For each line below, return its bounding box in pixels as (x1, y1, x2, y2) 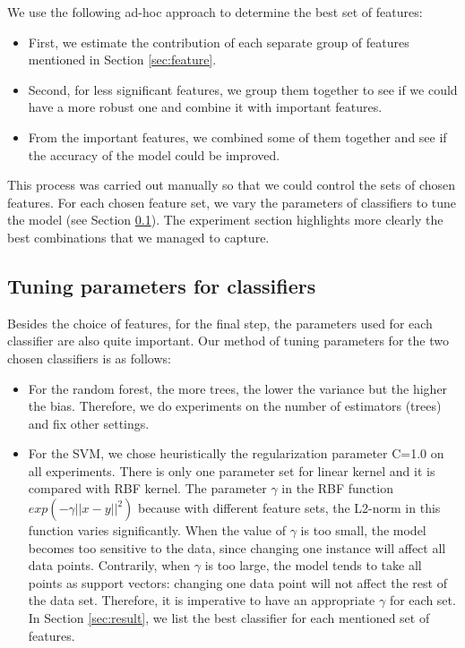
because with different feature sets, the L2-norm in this (137, 499, 441, 517)
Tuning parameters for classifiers (7, 271, 316, 299)
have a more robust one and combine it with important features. (28, 98, 383, 116)
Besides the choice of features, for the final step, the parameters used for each (7, 313, 433, 332)
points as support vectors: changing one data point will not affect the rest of (28, 573, 447, 592)
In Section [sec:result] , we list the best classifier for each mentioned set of (28, 609, 430, 627)
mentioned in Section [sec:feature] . (28, 50, 217, 69)
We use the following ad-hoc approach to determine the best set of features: (7, 3, 423, 21)
